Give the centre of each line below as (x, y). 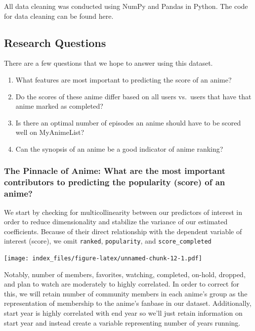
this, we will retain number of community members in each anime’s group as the (126, 293)
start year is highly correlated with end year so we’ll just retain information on (123, 313)
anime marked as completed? (59, 106)
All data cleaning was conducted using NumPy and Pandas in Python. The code (126, 6)
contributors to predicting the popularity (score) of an (115, 182)
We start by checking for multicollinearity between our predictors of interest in (123, 212)
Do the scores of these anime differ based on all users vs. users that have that (133, 96)
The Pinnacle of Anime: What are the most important (115, 171)
